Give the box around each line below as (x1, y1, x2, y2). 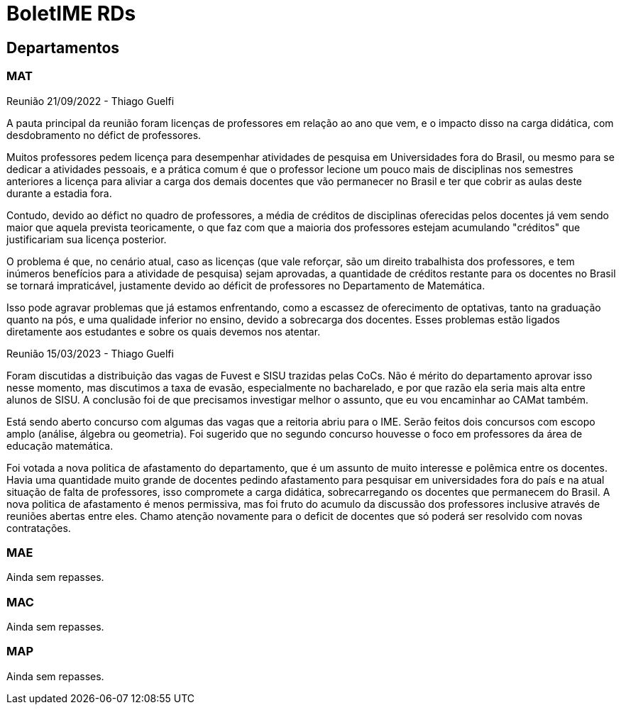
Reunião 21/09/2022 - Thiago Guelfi (6, 94, 175, 107)
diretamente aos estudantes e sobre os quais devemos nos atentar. (6, 325, 321, 338)
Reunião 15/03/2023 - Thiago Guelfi (6, 347, 174, 360)
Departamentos (6, 38, 120, 57)
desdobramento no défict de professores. (6, 128, 202, 141)
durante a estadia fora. (6, 187, 112, 199)
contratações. (6, 521, 71, 534)
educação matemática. (6, 439, 114, 452)
